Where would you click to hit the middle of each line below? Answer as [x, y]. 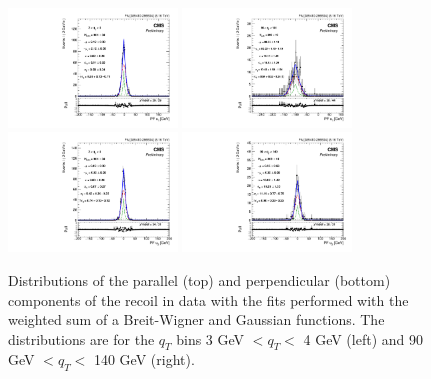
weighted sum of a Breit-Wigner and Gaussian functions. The [196, 319]
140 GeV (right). [144, 359]
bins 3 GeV [210, 338]
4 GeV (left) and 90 [363, 338]
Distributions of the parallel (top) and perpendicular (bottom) [199, 279]
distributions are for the [81, 338]
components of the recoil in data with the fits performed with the [208, 299]
